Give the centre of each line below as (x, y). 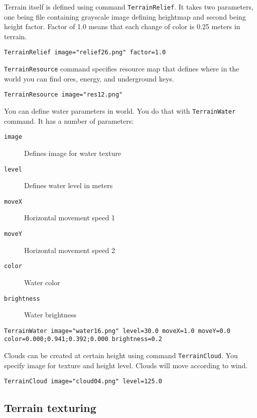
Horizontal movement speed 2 (70, 250)
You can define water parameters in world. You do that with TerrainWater (120, 111)
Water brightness (50, 315)
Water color (42, 282)
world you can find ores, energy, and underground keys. (89, 78)
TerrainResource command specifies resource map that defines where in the (122, 69)
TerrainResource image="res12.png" (63, 95)
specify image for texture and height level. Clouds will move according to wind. (126, 365)
